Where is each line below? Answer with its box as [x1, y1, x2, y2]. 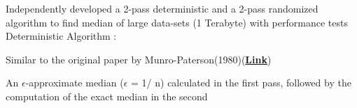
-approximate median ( [25, 75, 124, 90]
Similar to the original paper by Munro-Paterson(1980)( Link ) [6, 52, 272, 66]
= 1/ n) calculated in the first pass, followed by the [131, 75, 351, 90]
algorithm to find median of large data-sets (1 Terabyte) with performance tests [6, 15, 348, 29]
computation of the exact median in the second [6, 88, 208, 103]
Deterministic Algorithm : [6, 29, 117, 43]
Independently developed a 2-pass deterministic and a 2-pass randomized [6, 1, 318, 15]
